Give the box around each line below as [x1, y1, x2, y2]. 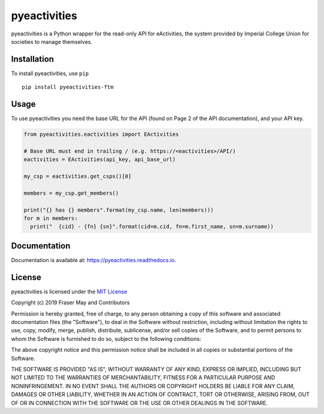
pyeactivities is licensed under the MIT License [11, 288, 127, 295]
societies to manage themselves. [11, 38, 92, 45]
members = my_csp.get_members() [23, 190, 119, 196]
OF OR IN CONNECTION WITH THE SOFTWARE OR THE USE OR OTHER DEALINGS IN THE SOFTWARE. [11, 399, 268, 406]
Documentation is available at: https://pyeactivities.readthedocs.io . [11, 256, 176, 263]
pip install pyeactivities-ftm [22, 84, 114, 91]
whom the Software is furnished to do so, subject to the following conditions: [11, 335, 202, 342]
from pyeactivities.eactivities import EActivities [23, 131, 179, 138]
